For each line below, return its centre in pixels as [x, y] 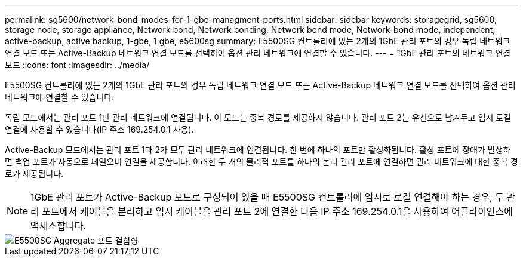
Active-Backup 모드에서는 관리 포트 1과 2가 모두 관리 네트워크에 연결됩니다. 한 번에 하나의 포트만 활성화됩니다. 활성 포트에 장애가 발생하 [258, 150]
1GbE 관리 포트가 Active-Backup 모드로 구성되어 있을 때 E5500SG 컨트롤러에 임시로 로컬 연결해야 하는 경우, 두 [267, 197]
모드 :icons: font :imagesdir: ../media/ [77, 65]
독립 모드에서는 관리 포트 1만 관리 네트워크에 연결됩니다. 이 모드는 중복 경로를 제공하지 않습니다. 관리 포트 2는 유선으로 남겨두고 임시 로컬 [258, 117]
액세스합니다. [58, 226]
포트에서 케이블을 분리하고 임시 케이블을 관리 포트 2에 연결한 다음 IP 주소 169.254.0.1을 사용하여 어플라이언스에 [278, 211]
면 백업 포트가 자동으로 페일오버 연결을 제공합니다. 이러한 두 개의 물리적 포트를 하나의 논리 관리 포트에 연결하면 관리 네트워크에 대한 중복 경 [261, 162]
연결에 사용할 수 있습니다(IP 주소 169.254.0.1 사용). [99, 129]
